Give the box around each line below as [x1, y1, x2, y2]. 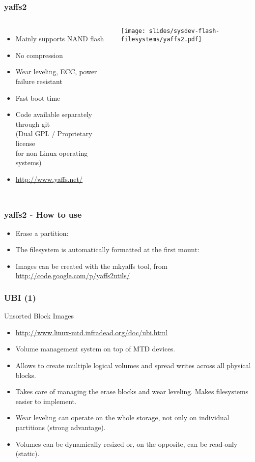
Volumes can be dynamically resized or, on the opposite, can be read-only [15, 438, 238, 449]
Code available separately [15, 109, 92, 119]
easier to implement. [15, 396, 77, 406]
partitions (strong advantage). [15, 422, 106, 432]
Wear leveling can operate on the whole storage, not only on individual [15, 412, 229, 423]
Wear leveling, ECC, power [15, 66, 97, 77]
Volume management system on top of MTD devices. [15, 344, 175, 354]
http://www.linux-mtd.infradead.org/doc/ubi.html [15, 327, 168, 337]
